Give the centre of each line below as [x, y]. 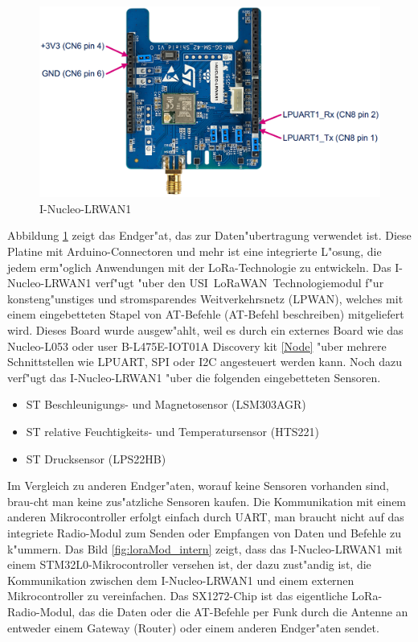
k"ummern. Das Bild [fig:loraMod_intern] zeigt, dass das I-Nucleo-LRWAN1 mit [205, 548]
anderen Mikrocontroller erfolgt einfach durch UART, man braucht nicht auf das [206, 517]
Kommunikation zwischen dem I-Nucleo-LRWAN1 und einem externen [181, 580]
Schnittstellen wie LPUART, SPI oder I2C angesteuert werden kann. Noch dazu [205, 362]
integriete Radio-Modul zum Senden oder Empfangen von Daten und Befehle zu [205, 532]
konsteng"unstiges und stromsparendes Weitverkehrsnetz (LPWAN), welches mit [205, 298]
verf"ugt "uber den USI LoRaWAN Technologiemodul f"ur [240, 283]
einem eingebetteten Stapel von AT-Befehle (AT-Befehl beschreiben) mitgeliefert [206, 314]
